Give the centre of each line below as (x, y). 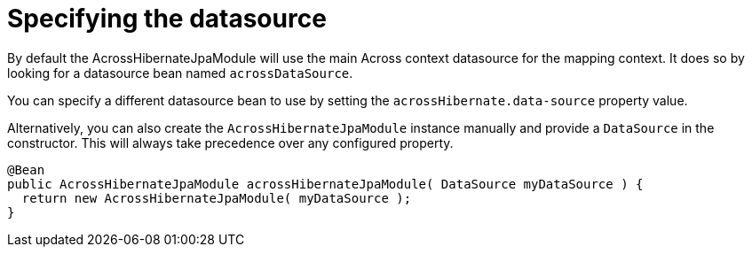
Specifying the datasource (167, 19)
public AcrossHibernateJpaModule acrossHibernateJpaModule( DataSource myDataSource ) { (325, 184)
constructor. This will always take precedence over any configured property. (230, 142)
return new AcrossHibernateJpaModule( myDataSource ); (217, 198)
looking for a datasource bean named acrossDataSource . (180, 73)
